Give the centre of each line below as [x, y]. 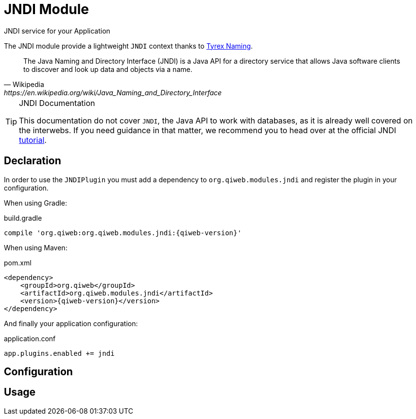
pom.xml [18, 262]
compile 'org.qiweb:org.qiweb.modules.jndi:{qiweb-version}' [123, 233]
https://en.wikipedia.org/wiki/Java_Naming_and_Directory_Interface [113, 92]
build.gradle [23, 218]
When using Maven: [36, 247]
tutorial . [33, 140]
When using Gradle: [36, 203]
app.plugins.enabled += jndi [59, 353]
